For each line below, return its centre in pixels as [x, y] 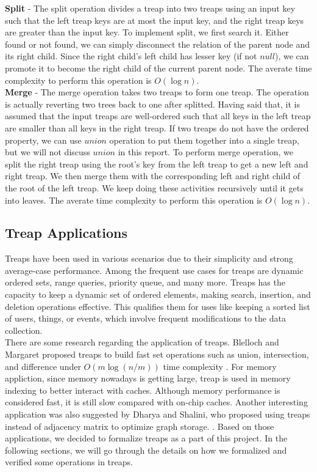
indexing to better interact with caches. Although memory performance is [143, 390]
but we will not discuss [48, 152]
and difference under [43, 366]
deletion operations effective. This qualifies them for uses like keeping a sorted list [158, 306]
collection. [24, 330]
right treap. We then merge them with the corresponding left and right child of [153, 176]
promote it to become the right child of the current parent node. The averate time [158, 68]
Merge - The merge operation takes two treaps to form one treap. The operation [157, 92]
